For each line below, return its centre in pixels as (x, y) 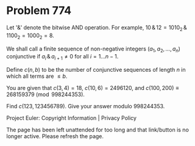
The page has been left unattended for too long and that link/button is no (97, 130)
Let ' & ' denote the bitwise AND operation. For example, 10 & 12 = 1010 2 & (97, 28)
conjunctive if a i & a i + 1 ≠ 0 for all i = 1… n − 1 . (62, 57)
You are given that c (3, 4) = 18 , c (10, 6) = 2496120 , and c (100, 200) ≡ (93, 88)
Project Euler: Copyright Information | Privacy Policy (72, 118)
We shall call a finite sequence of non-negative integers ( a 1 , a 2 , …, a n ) (94, 49)
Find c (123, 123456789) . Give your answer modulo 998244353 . (86, 106)
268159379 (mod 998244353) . (46, 94)
